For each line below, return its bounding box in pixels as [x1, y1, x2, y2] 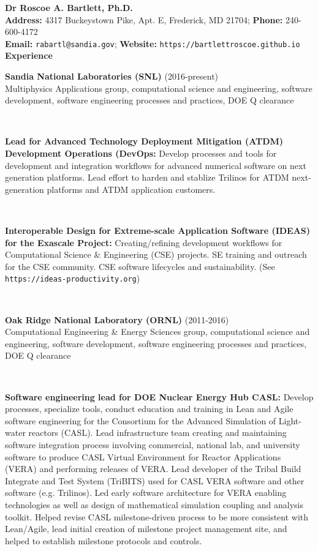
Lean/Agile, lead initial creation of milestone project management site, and [5, 522, 287, 535]
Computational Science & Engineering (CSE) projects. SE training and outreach [5, 248, 307, 261]
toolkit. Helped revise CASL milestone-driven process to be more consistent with [5, 510, 309, 523]
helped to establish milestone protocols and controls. [5, 534, 202, 547]
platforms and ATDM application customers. [47, 182, 216, 195]
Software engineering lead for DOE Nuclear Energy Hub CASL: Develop [5, 390, 314, 403]
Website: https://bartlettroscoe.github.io [119, 37, 300, 50]
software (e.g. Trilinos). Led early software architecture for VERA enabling [5, 486, 287, 499]
